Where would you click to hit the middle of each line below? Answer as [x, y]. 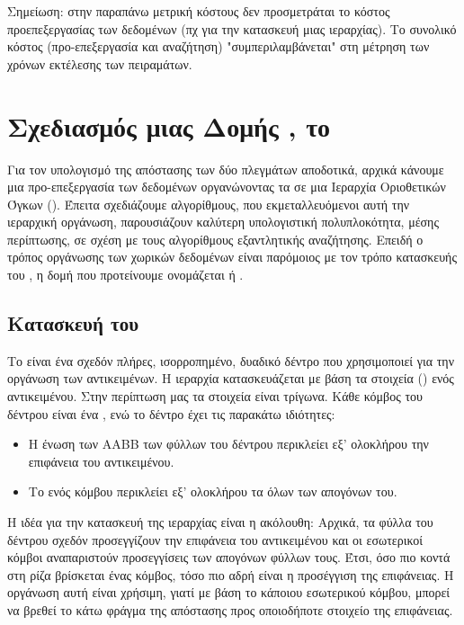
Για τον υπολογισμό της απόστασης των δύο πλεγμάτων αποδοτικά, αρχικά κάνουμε [226, 169]
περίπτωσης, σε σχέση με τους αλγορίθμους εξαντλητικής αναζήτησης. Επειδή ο [215, 239]
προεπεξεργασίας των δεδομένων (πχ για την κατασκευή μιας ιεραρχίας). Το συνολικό [232, 28]
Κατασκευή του [73, 323]
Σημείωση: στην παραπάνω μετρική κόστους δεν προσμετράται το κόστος [199, 11]
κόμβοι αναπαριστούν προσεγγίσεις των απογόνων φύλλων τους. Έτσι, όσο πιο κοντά [229, 557]
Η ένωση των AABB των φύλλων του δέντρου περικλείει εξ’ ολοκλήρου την [228, 444]
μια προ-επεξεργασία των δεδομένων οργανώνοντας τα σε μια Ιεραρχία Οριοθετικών [227, 187]
